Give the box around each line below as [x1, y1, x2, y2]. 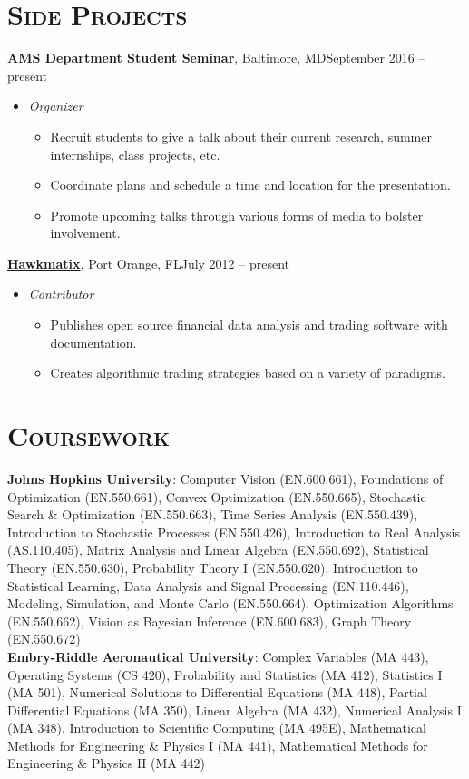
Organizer [28, 96, 83, 115]
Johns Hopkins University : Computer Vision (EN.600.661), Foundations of [7, 468, 444, 488]
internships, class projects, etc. [50, 144, 220, 163]
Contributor [28, 284, 94, 303]
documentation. [50, 332, 137, 351]
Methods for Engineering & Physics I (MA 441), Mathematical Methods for [7, 735, 428, 754]
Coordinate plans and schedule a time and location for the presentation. [50, 175, 451, 194]
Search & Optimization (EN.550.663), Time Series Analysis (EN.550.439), [7, 505, 418, 524]
